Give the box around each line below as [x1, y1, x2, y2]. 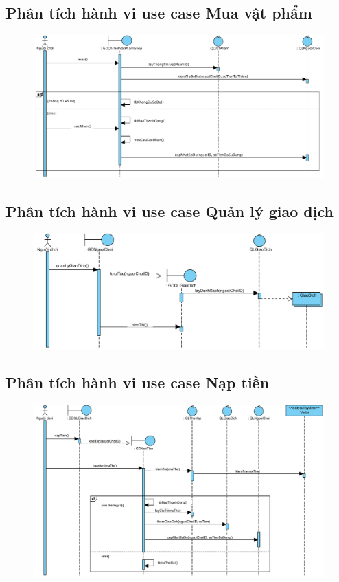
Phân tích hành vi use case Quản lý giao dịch [5, 200, 334, 221]
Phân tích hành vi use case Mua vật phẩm [5, 2, 312, 23]
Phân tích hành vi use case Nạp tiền [5, 372, 270, 393]
